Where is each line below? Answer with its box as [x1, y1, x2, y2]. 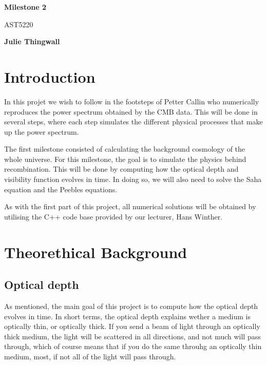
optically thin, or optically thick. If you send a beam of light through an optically [4, 321, 260, 332]
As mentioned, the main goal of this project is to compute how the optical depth [4, 301, 258, 312]
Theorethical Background [4, 241, 187, 262]
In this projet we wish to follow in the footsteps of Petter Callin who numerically [4, 96, 259, 106]
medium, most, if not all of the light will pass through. [4, 351, 176, 361]
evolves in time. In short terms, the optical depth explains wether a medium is [4, 311, 251, 321]
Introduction [4, 66, 96, 87]
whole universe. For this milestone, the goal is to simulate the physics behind [4, 153, 246, 164]
